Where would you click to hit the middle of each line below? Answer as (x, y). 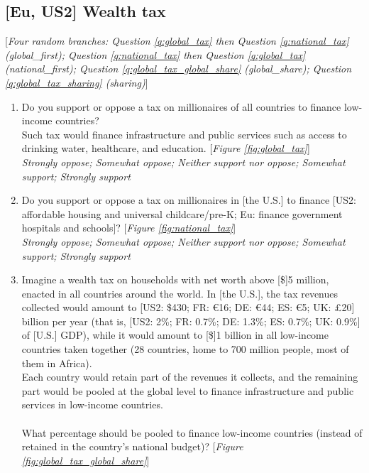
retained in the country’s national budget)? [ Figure (132, 446)
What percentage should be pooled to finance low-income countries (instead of (192, 432)
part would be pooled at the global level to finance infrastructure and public (188, 390)
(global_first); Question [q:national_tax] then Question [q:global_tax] (155, 54)
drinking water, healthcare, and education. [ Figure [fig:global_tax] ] (166, 148)
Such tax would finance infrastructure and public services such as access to (184, 134)
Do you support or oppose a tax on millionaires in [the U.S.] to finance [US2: (189, 200)
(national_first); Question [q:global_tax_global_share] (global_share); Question (178, 69)
